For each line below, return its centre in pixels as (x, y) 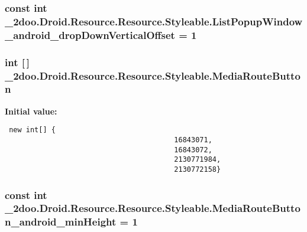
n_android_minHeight (61, 222)
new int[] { (32, 130)
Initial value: (31, 111)
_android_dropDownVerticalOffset (90, 35)
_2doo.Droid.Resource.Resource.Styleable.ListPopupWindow (154, 21)
